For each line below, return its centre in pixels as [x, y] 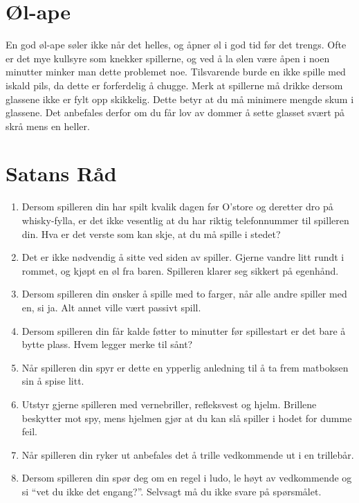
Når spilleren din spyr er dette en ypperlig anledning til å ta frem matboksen [185, 367]
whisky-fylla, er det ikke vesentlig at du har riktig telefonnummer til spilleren [185, 220]
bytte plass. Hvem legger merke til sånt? [107, 344]
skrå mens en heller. [48, 126]
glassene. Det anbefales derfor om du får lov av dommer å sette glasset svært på [175, 112]
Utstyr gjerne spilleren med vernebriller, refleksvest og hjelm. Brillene [169, 404]
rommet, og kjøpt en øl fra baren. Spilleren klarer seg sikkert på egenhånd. [180, 270]
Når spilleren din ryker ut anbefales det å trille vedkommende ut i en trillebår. [188, 454]
